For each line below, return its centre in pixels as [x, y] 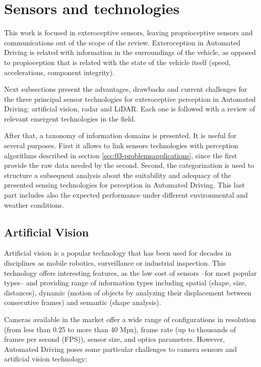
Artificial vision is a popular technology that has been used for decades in [118, 253]
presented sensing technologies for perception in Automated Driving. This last [124, 185]
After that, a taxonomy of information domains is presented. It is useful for [120, 135]
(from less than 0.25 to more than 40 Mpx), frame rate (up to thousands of [120, 329]
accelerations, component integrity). [59, 72]
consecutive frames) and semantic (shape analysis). [83, 302]
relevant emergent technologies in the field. [70, 118]
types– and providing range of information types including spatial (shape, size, [125, 283]
